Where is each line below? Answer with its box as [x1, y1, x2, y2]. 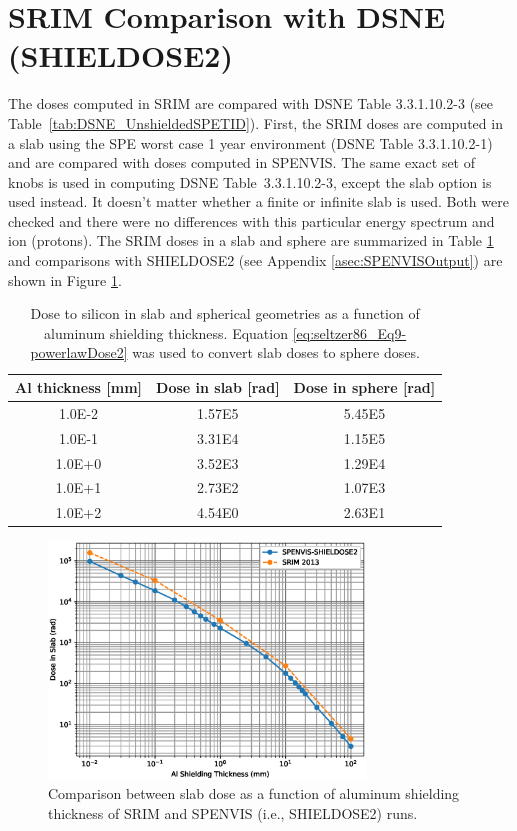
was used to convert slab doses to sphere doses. [132, 342, 420, 363]
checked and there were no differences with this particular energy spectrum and [8, 210, 495, 231]
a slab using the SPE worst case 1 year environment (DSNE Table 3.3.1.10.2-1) [8, 132, 493, 153]
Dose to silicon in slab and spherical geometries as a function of [30, 303, 420, 324]
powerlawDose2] [30, 342, 128, 363]
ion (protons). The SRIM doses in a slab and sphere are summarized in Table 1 [8, 230, 494, 251]
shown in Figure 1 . [8, 269, 122, 290]
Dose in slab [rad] [156, 377, 280, 398]
